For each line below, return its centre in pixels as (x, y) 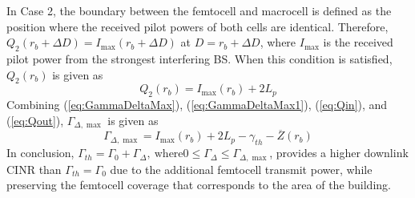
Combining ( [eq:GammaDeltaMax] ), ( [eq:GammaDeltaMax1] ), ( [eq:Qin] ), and (197, 105)
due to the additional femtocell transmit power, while (241, 169)
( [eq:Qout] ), (35, 120)
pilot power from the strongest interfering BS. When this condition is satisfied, (199, 58)
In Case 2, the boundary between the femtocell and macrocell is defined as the (199, 10)
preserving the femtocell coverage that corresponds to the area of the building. (199, 185)
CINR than (34, 169)
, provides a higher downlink (339, 153)
